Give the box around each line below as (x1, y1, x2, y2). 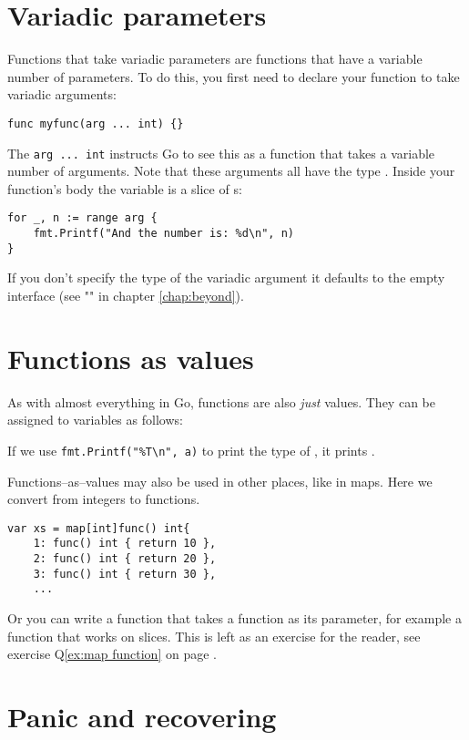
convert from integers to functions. (7, 489, 200, 509)
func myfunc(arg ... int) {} (7, 117, 184, 130)
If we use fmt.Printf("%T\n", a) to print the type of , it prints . (7, 440, 375, 459)
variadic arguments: (7, 85, 117, 104)
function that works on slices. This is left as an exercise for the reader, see (7, 626, 421, 645)
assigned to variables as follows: (7, 410, 183, 429)
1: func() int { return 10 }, (33, 537, 217, 550)
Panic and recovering (7, 697, 277, 735)
